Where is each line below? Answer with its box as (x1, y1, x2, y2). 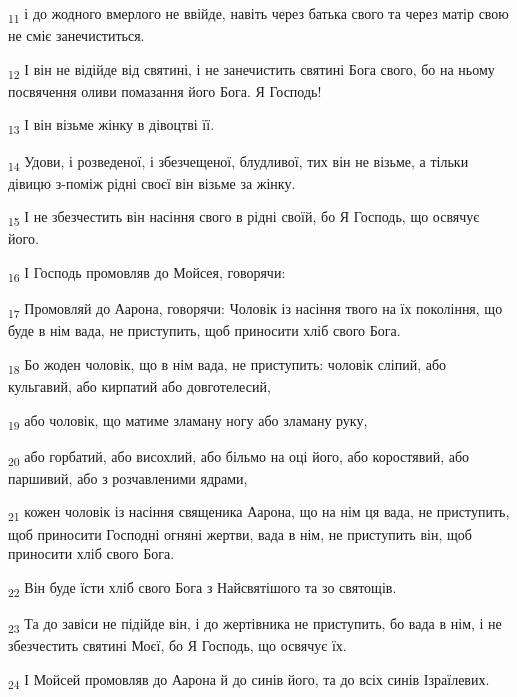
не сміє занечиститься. (8, 25, 145, 46)
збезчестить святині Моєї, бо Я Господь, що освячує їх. (8, 634, 347, 655)
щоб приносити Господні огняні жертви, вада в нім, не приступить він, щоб (8, 523, 472, 544)
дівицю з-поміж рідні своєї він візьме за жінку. (8, 172, 296, 193)
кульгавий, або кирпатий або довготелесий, (8, 375, 271, 396)
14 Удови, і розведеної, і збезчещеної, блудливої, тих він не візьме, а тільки (8, 150, 469, 174)
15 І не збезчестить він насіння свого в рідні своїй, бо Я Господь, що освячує (8, 206, 480, 230)
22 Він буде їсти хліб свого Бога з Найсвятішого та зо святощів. (8, 576, 397, 600)
